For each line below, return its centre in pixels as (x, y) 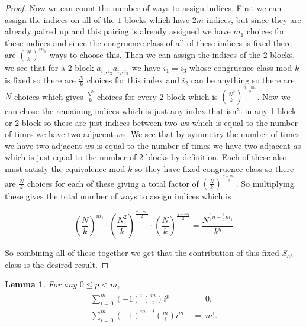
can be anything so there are (243, 80)
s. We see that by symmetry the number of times (211, 134)
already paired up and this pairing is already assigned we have (118, 31)
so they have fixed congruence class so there (214, 169)
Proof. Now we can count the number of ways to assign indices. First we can (143, 8)
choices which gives (49, 96)
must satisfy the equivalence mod (65, 169)
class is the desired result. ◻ (57, 264)
